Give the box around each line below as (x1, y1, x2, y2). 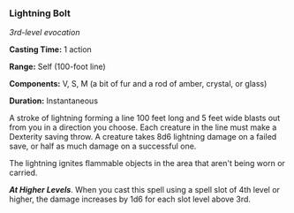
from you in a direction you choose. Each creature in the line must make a (9, 122, 277, 133)
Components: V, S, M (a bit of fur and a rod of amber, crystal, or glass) (9, 79, 268, 89)
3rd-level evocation (9, 27, 80, 38)
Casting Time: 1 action (9, 44, 93, 55)
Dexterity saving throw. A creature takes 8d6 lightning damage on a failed (9, 132, 277, 142)
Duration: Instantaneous (9, 95, 99, 106)
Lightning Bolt (9, 7, 71, 19)
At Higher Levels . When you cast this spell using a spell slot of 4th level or (9, 185, 281, 195)
